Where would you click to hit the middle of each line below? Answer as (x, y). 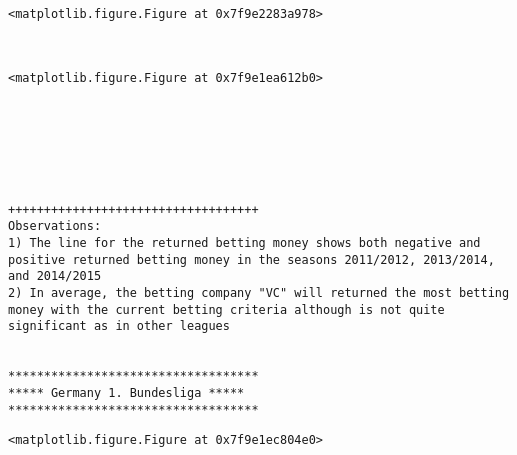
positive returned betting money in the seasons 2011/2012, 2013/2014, (251, 259)
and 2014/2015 (55, 276)
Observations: (55, 226)
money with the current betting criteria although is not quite (226, 309)
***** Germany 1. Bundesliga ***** (126, 392)
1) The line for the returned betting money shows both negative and (244, 243)
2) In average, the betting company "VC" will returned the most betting (259, 292)
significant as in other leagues (119, 326)
